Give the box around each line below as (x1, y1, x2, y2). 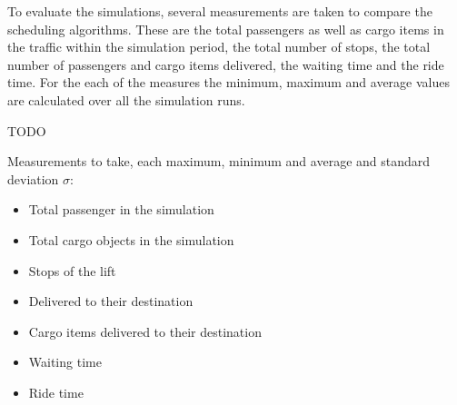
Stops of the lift (28, 261, 116, 280)
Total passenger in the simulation (28, 200, 214, 219)
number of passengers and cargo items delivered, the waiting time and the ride (7, 54, 444, 74)
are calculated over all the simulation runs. (7, 90, 245, 109)
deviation (7, 169, 59, 188)
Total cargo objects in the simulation (28, 230, 234, 249)
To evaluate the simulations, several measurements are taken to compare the (7, 2, 432, 20)
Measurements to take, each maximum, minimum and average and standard (7, 152, 431, 171)
